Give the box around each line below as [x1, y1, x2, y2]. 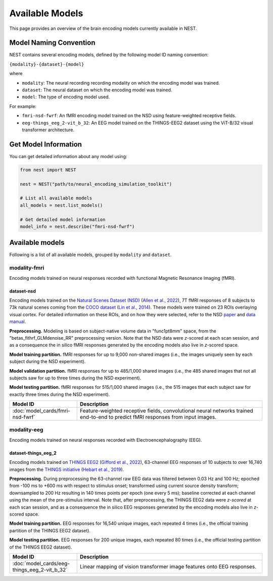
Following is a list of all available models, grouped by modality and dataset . [9, 251, 172, 258]
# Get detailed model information [20, 216, 106, 223]
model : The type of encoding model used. [22, 94, 110, 100]
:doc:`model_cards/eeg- [12, 560, 70, 567]
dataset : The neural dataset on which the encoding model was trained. [22, 87, 172, 93]
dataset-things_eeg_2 [9, 450, 57, 456]
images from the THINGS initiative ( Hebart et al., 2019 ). [9, 466, 124, 473]
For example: [9, 103, 37, 109]
